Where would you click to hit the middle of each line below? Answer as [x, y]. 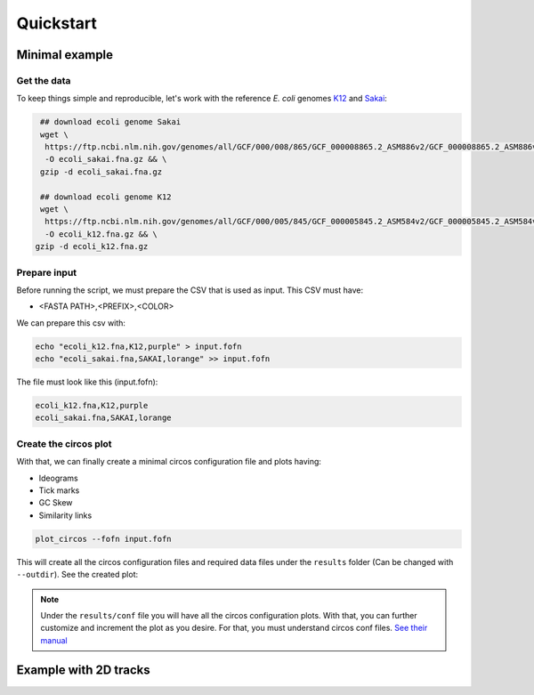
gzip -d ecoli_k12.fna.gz [92, 246]
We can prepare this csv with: [71, 323]
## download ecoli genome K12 [106, 197]
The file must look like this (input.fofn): [87, 382]
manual [54, 640]
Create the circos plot [64, 443]
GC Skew [56, 503]
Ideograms [59, 478]
